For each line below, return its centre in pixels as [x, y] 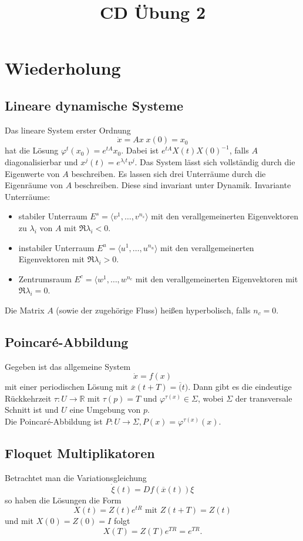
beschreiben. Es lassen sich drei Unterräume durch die [169, 173]
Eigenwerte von [32, 173]
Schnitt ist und [32, 410]
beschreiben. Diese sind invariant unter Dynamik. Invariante [183, 185]
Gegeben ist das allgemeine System [68, 366]
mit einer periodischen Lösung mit [67, 387]
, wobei [211, 398]
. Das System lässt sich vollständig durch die [215, 161]
